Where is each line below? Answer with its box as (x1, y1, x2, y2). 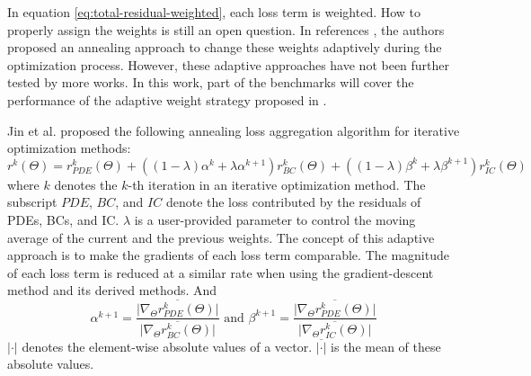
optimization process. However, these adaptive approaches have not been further (7, 55, 450, 74)
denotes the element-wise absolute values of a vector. (22, 336, 313, 355)
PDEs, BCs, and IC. (7, 210, 119, 228)
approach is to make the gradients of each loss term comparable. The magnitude (7, 246, 449, 264)
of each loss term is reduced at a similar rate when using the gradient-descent (7, 263, 434, 282)
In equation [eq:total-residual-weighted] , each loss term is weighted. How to (7, 3, 421, 21)
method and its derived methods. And (7, 281, 217, 300)
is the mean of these (331, 336, 441, 355)
